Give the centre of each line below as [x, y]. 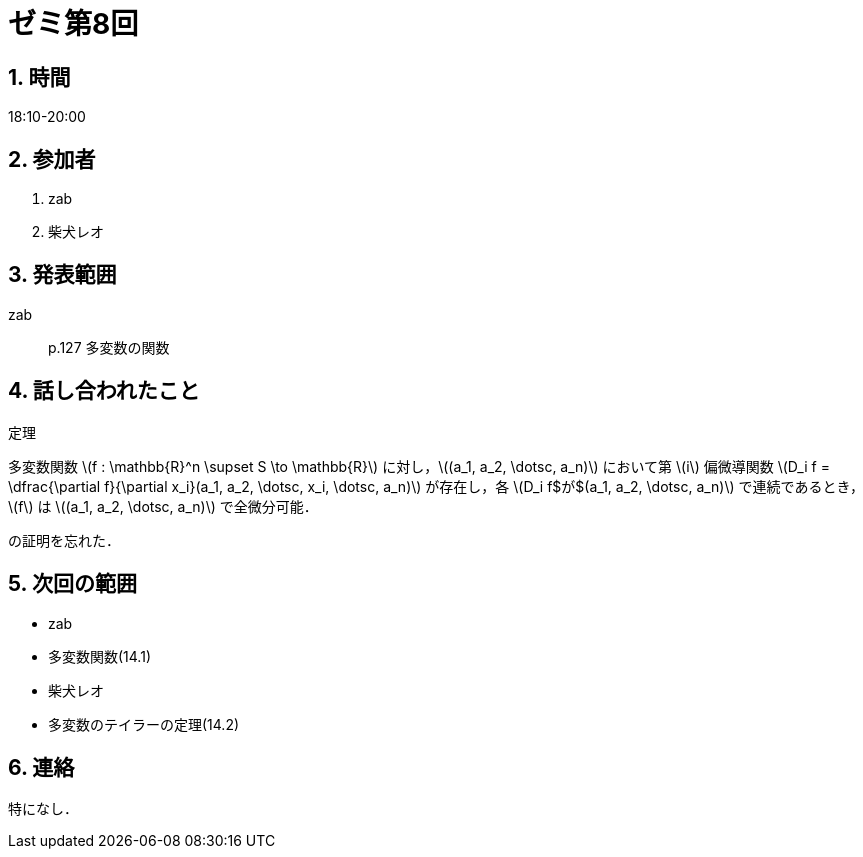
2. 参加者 [52, 159]
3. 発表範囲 [62, 275]
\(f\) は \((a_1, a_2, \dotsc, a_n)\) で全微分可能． [163, 506]
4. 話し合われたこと [104, 391]
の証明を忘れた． [64, 540]
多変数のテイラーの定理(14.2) [144, 724]
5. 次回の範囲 [72, 584]
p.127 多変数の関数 [109, 347]
